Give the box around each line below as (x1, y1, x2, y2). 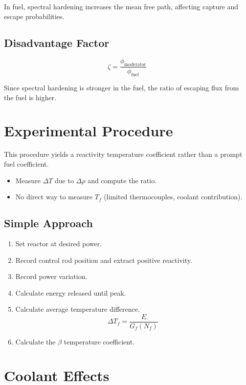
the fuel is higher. (4, 92, 57, 102)
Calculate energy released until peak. (15, 287, 126, 298)
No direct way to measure (15, 192, 93, 202)
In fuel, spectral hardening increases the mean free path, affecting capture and (4, 1, 239, 11)
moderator (124, 62, 146, 67)
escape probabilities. (4, 11, 65, 21)
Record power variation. (15, 271, 88, 281)
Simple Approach (4, 215, 93, 231)
